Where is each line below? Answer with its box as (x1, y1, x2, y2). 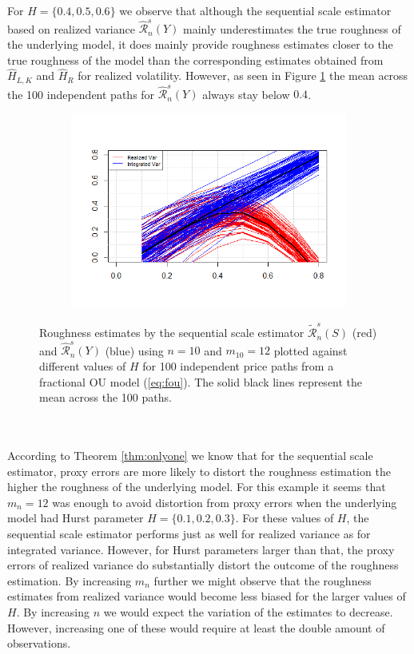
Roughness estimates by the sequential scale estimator (39, 324, 305, 341)
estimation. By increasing (7, 572, 132, 589)
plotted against (273, 342, 348, 359)
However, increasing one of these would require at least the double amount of (7, 619, 385, 636)
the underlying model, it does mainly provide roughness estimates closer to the (7, 35, 393, 52)
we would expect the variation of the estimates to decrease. (103, 603, 393, 620)
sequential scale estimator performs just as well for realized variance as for (7, 525, 371, 541)
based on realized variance (7, 20, 135, 37)
